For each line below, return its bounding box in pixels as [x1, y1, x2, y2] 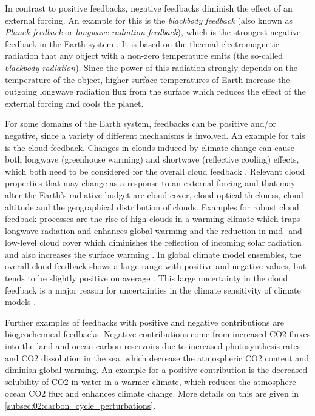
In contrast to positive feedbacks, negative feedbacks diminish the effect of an [5, 2, 293, 14]
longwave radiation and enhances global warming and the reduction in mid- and [5, 224, 302, 237]
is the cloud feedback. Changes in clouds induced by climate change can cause [5, 141, 295, 153]
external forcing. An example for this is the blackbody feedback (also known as [5, 13, 293, 26]
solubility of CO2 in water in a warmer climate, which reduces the [5, 375, 251, 387]
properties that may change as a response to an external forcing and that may [5, 176, 296, 189]
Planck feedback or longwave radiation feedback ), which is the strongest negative [5, 25, 301, 38]
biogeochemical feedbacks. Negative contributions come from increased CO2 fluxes [5, 327, 311, 340]
